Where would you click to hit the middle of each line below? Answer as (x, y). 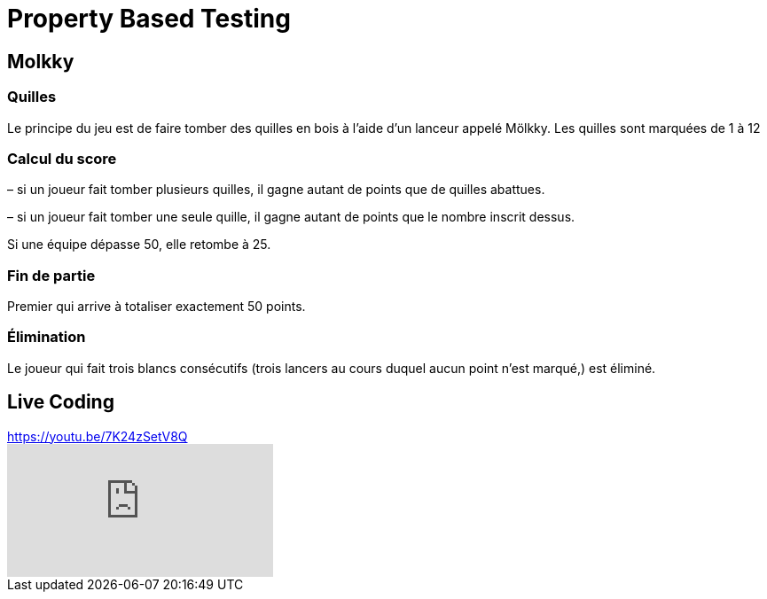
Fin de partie (51, 275)
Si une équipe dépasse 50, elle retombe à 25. (139, 245)
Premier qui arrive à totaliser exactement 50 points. (157, 307)
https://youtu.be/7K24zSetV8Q (98, 436)
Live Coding (61, 402)
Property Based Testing (149, 19)
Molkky (41, 61)
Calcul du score (62, 158)
